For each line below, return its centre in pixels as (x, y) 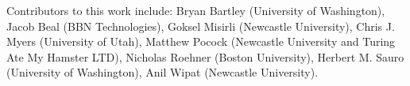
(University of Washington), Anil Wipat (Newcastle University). (162, 72)
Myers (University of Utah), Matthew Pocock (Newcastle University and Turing (201, 41)
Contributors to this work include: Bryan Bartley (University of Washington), (196, 10)
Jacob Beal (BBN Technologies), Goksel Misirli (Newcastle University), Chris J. (201, 26)
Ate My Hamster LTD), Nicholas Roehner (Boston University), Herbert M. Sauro (205, 56)
